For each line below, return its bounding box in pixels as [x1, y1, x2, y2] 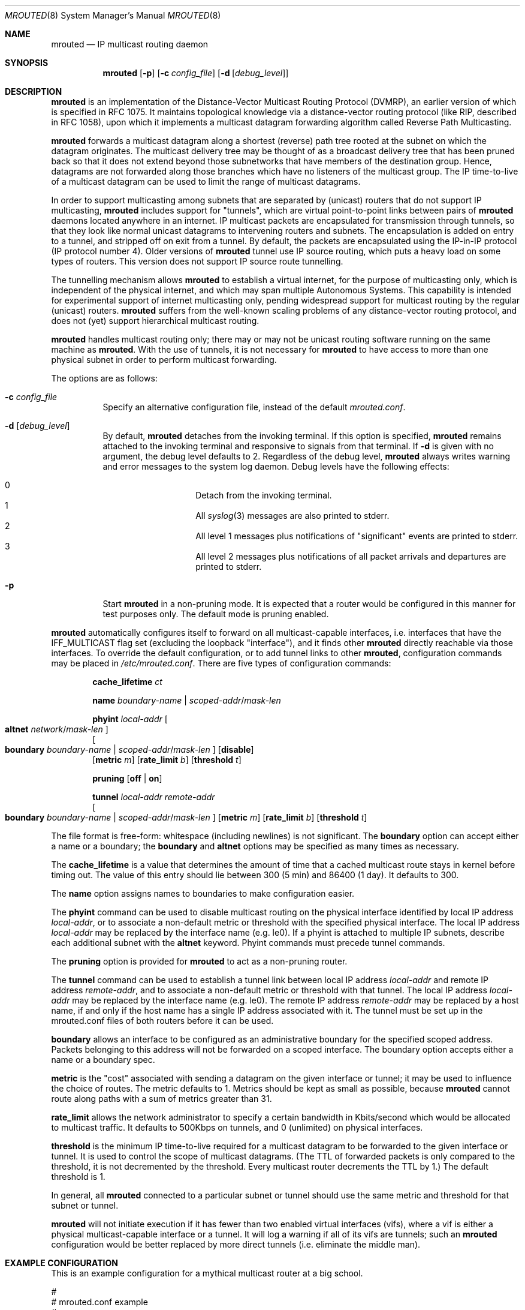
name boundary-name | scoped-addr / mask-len [92, 695, 281, 705]
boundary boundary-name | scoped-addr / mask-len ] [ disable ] [5, 744, 254, 755]
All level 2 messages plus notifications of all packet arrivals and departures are [195, 551, 506, 561]
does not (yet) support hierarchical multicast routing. [51, 316, 260, 326]
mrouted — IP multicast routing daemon [51, 39, 209, 49]
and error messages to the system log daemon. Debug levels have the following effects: [102, 461, 449, 471]
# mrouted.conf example [51, 1297, 148, 1307]
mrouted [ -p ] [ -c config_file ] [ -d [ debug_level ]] [102, 68, 289, 78]
